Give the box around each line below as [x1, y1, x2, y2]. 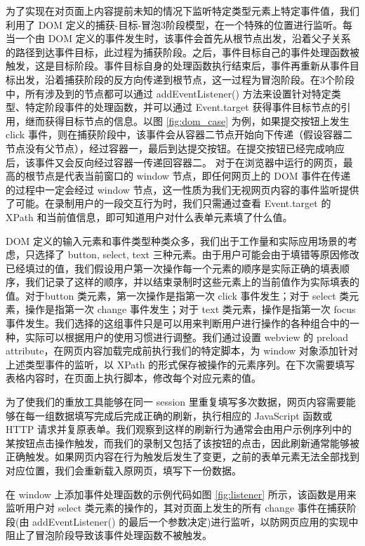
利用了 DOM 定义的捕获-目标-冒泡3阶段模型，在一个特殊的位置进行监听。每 [6, 17, 353, 32]
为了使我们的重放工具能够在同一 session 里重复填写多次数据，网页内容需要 [6, 394, 346, 409]
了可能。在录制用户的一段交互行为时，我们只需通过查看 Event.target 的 [6, 196, 331, 211]
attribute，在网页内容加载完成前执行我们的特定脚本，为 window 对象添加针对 [6, 343, 359, 358]
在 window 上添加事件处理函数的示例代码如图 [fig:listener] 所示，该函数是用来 [6, 486, 357, 501]
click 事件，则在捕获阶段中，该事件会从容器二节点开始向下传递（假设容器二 [6, 127, 352, 142]
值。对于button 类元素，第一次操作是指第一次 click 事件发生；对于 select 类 [6, 288, 350, 302]
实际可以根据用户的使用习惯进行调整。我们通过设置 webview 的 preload [25, 329, 349, 344]
